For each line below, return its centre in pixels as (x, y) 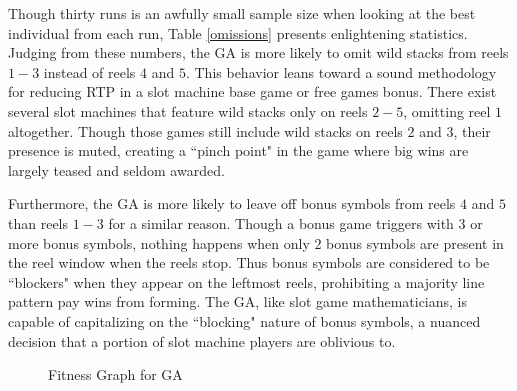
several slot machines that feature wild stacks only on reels (188, 110)
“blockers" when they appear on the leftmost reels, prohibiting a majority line (246, 281)
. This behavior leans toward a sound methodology (341, 71)
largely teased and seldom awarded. (116, 169)
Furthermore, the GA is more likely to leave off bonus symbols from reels (232, 203)
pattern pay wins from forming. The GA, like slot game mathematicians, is (238, 301)
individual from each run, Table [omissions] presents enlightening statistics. (238, 32)
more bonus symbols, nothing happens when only (159, 242)
